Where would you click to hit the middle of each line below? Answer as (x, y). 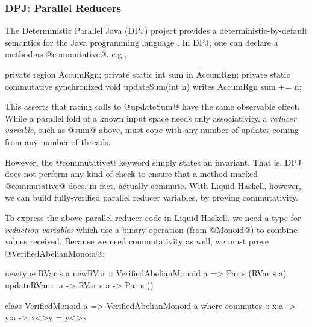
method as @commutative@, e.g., (66, 54)
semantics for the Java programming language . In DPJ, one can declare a (142, 42)
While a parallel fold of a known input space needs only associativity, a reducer (151, 118)
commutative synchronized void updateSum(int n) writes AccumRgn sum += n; (153, 86)
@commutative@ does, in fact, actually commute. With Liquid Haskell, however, (153, 185)
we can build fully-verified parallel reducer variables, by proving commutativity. (151, 197)
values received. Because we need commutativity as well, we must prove (137, 241)
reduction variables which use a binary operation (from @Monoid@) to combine (151, 229)
